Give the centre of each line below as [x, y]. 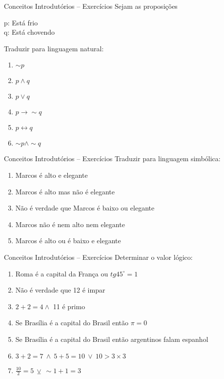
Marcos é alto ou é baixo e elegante [68, 241]
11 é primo [69, 306]
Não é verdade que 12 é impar [60, 290]
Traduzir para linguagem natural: [54, 48]
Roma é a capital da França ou [62, 273]
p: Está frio [21, 22]
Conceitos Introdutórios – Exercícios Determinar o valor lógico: [98, 257]
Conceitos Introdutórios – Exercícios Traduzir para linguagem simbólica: [112, 158]
